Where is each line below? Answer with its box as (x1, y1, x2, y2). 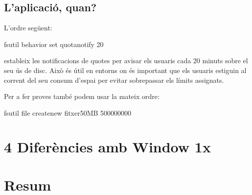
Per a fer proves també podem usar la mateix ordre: (4, 91, 160, 101)
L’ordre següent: (4, 23, 52, 33)
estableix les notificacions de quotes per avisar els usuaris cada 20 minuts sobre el (4, 55, 248, 66)
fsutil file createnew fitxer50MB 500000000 (4, 107, 132, 118)
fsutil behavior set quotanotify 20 (4, 39, 104, 49)
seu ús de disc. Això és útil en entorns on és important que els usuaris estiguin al (4, 65, 247, 75)
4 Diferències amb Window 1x (4, 136, 211, 156)
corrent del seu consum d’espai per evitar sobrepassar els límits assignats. (4, 74, 224, 85)
